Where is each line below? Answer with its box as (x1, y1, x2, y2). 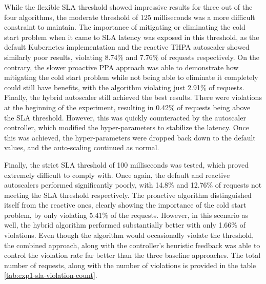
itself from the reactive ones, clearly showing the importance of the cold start (4, 199, 247, 210)
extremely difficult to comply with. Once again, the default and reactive (4, 169, 230, 180)
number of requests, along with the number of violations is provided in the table (4, 259, 256, 270)
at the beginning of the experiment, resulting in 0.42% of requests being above (4, 102, 251, 112)
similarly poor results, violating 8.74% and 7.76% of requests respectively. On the (4, 51, 260, 62)
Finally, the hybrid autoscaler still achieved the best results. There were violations (4, 92, 262, 103)
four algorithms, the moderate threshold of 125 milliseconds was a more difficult (4, 11, 255, 22)
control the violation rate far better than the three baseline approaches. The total (4, 250, 261, 260)
